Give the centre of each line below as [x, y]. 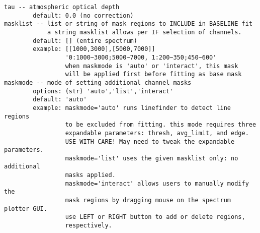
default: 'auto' [60, 100]
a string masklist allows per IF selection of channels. [144, 32]
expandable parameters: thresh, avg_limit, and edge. [157, 133]
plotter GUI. [26, 209]
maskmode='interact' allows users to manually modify [157, 183]
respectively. [89, 226]
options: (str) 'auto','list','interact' [103, 91]
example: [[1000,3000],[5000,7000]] [94, 49]
